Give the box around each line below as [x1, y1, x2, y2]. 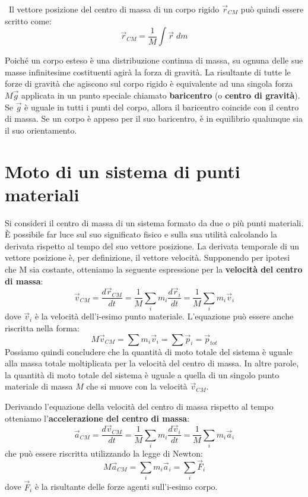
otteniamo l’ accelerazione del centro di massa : [5, 411, 190, 424]
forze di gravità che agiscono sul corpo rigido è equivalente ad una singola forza [5, 77, 293, 90]
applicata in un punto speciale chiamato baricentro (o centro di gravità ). [21, 88, 300, 101]
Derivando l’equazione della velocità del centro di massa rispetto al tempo [5, 400, 274, 413]
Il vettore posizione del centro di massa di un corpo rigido [8, 3, 220, 15]
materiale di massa [5, 380, 73, 392]
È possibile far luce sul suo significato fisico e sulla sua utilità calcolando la [5, 228, 277, 240]
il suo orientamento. [5, 124, 77, 136]
